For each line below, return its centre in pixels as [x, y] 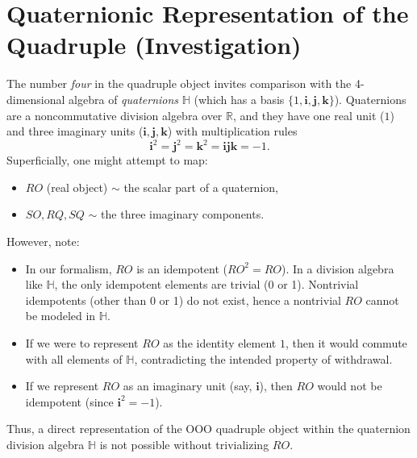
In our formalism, [69, 268]
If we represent [62, 386]
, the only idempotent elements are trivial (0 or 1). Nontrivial [206, 284]
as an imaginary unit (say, [188, 386]
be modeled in [60, 316]
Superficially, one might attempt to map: [107, 160]
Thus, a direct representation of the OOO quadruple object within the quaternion [208, 429]
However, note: [43, 241]
